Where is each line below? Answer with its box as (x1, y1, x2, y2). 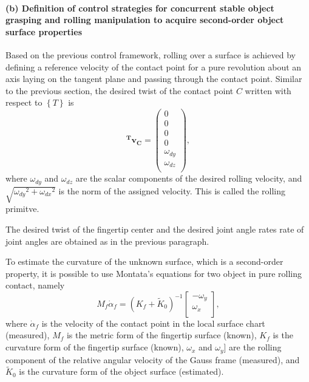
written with (245, 84, 291, 97)
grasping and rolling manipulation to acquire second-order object (5, 13, 284, 26)
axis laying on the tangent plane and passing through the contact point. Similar (5, 72, 302, 85)
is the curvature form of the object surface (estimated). (19, 365, 224, 378)
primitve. (5, 202, 39, 215)
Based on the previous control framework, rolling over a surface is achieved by (5, 48, 296, 61)
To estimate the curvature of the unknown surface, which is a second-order (5, 255, 284, 268)
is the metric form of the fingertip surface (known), (66, 329, 257, 341)
